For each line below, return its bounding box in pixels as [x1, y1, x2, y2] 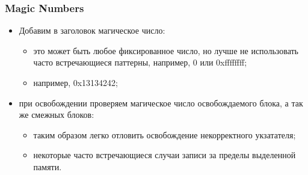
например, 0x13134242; [33, 76, 119, 88]
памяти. [33, 160, 62, 173]
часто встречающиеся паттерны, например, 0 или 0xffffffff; [33, 56, 247, 69]
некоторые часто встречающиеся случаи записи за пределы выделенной [33, 149, 296, 161]
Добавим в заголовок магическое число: [19, 24, 165, 37]
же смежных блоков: [19, 108, 94, 121]
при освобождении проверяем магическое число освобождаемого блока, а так [19, 96, 303, 109]
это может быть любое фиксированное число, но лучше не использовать [33, 44, 299, 57]
